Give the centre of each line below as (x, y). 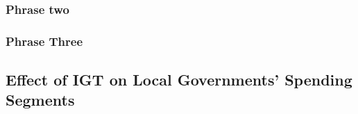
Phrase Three (44, 41)
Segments (40, 100)
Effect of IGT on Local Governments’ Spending (179, 80)
